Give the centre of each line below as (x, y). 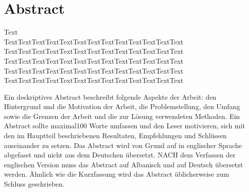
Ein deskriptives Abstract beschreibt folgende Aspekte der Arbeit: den (110, 96)
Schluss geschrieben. (34, 184)
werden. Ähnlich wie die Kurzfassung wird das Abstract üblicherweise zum (117, 174)
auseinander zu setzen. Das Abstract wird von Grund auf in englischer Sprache (123, 145)
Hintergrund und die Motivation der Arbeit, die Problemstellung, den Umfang (122, 106)
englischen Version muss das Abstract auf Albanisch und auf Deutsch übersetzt (124, 164)
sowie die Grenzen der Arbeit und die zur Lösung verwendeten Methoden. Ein (122, 116)
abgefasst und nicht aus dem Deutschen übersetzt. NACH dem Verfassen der (120, 155)
